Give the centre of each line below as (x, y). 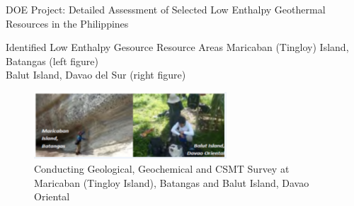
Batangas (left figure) (52, 61)
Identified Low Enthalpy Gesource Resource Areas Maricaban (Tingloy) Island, (177, 47)
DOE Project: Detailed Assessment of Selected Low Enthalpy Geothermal (166, 9)
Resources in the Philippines (67, 23)
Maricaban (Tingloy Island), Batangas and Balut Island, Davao (172, 182)
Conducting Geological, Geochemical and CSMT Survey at (162, 169)
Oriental (52, 196)
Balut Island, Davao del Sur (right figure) (96, 75)
